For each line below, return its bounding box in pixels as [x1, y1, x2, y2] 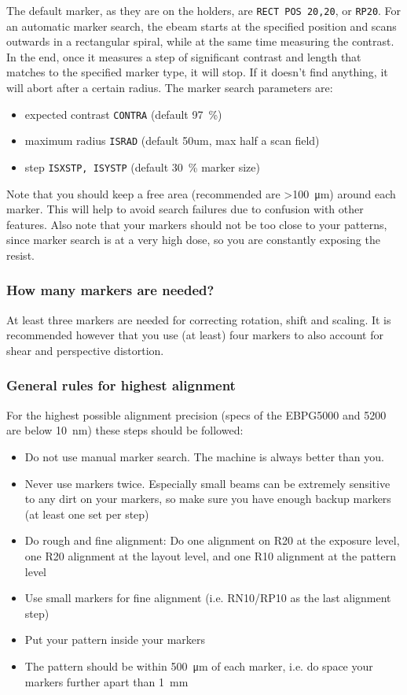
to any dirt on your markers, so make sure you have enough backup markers [24, 490, 391, 507]
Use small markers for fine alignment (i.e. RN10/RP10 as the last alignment [24, 590, 391, 606]
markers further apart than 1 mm [24, 673, 189, 689]
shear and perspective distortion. [6, 342, 164, 358]
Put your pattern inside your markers [24, 631, 206, 648]
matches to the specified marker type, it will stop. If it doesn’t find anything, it [6, 64, 388, 80]
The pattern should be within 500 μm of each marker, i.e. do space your [24, 657, 373, 674]
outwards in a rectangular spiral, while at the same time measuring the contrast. [6, 33, 394, 50]
